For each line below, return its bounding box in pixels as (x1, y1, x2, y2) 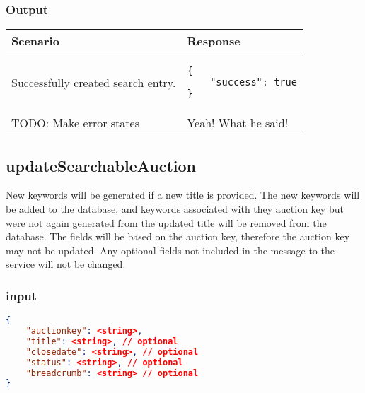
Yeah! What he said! (187, 115, 289, 131)
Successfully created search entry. (11, 74, 176, 90)
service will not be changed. (6, 257, 126, 271)
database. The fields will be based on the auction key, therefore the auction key (6, 229, 350, 244)
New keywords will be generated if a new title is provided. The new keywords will (6, 187, 360, 202)
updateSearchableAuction (6, 154, 197, 176)
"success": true (210, 76, 297, 88)
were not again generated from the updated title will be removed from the (6, 215, 327, 230)
